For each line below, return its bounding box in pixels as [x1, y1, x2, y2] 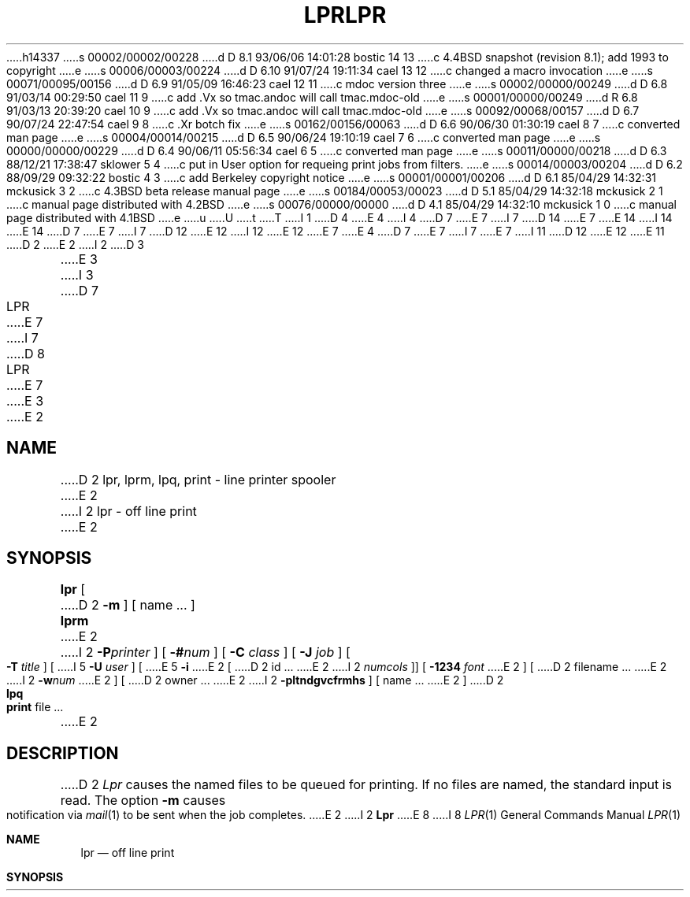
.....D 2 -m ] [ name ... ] [60, 597, 195, 613]
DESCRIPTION [6, 743, 119, 763]
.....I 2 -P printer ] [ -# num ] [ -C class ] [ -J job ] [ [60, 644, 351, 661]
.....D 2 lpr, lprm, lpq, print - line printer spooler [60, 471, 336, 487]
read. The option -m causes [60, 792, 226, 809]
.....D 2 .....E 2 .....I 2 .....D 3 [6, 237, 144, 251]
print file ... [6, 700, 64, 714]
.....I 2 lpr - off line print [60, 502, 197, 519]
